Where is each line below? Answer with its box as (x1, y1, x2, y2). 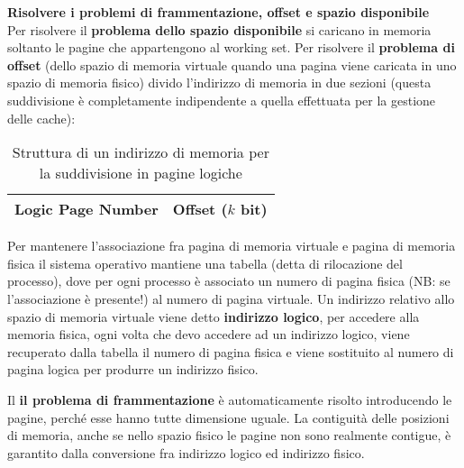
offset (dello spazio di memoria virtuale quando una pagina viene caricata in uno (7, 55, 457, 74)
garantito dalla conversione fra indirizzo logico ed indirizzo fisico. (7, 443, 365, 462)
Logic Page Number (14, 198, 159, 220)
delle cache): (7, 108, 76, 127)
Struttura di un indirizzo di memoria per (12, 142, 269, 163)
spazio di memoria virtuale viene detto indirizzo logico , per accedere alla (7, 307, 420, 326)
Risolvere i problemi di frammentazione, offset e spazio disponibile (7, 3, 430, 21)
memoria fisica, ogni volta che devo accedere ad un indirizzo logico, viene (7, 325, 410, 344)
